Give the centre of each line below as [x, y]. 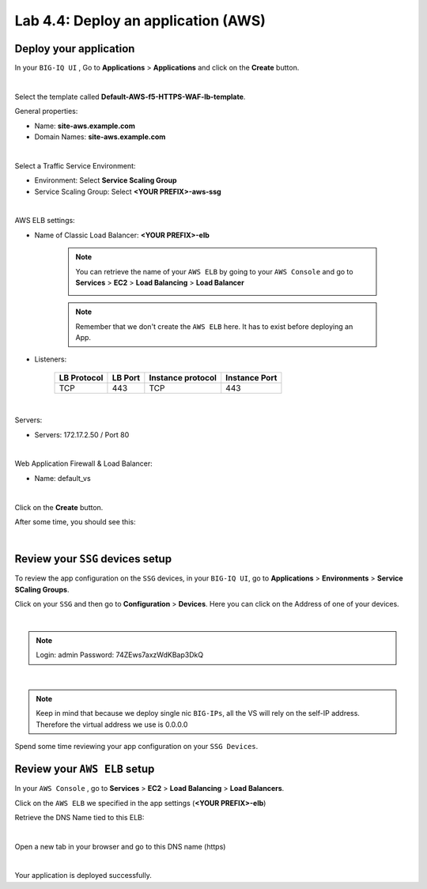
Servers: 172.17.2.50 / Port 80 [82, 434]
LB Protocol [81, 377]
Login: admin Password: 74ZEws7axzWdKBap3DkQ [120, 655]
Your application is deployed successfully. [83, 876]
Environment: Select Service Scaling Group [106, 180]
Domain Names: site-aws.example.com [100, 137]
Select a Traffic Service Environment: [75, 165]
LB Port [126, 377]
